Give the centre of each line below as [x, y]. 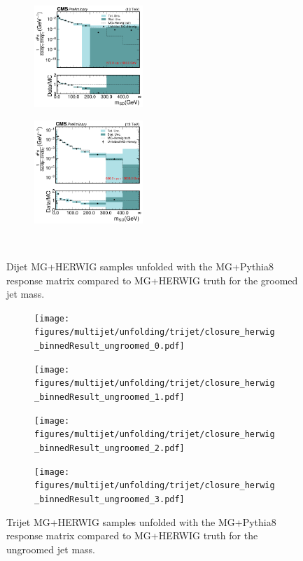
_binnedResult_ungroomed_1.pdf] [110, 397]
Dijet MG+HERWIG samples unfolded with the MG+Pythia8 [140, 266]
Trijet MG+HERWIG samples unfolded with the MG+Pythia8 [141, 521]
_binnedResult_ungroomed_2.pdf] [110, 449]
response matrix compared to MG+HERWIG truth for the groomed [152, 280]
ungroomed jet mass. [51, 549]
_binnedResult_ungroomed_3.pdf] [110, 499]
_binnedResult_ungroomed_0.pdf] [110, 346]
